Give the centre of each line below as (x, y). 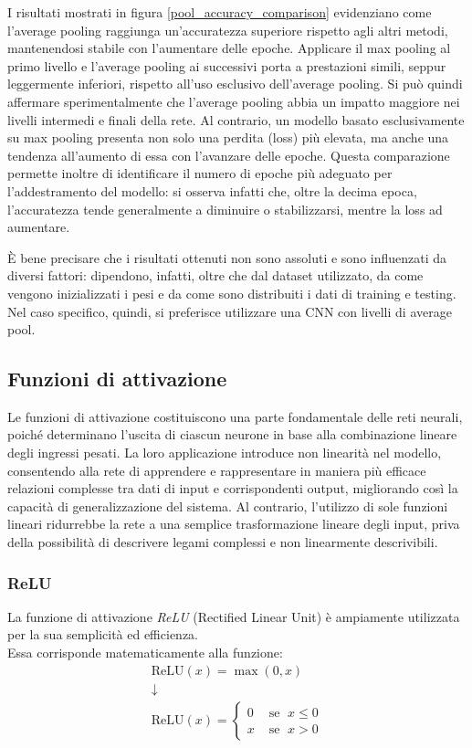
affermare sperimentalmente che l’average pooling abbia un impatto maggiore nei (234, 101)
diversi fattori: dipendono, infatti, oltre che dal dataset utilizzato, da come (215, 275)
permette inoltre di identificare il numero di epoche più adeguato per (200, 173)
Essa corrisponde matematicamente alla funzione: (145, 653)
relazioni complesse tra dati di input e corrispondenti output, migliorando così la (233, 488)
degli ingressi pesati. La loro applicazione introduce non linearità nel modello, (225, 453)
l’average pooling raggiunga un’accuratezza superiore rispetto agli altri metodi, (228, 30)
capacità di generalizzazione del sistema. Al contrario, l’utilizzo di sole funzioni (228, 506)
